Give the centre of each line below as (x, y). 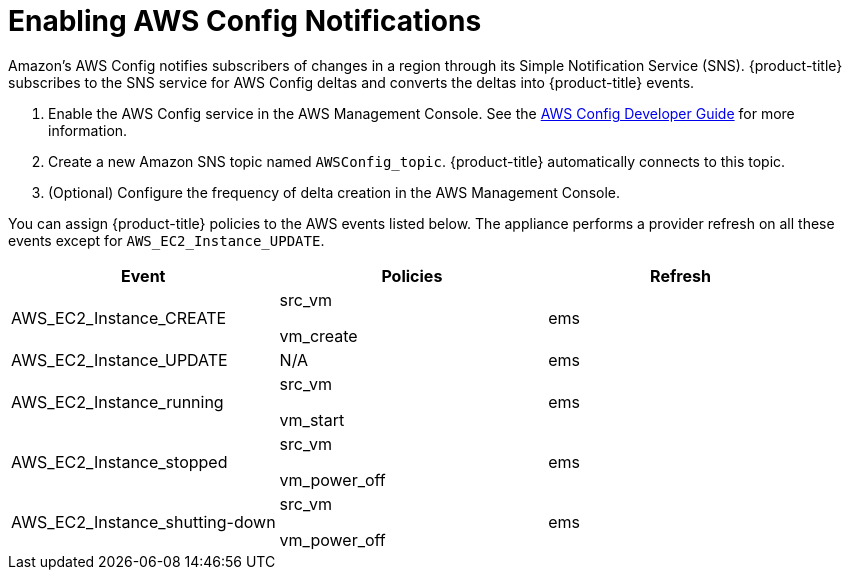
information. (88, 130)
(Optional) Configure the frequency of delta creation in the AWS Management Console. (334, 192)
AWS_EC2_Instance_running (117, 401)
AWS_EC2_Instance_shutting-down (143, 521)
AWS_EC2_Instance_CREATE (119, 317)
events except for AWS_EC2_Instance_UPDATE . (166, 240)
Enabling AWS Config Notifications (245, 21)
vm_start (312, 419)
